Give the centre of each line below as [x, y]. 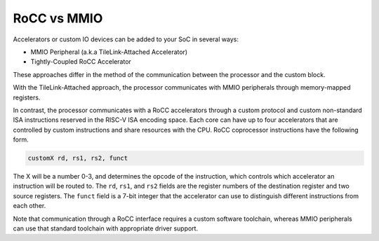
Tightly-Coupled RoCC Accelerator [81, 62]
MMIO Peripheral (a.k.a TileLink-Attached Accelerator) [109, 52]
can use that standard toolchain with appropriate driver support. [106, 228]
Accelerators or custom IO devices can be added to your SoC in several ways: [126, 39]
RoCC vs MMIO [58, 18]
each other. [29, 206]
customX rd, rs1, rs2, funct [78, 158]
